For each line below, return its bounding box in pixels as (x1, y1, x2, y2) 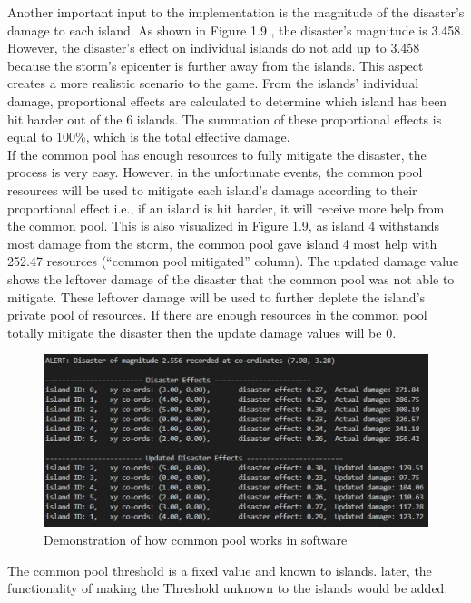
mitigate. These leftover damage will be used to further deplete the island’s (7, 287, 426, 306)
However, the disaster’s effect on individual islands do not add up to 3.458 (7, 38, 420, 57)
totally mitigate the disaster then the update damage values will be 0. (7, 322, 397, 341)
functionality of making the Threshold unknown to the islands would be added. (7, 578, 448, 598)
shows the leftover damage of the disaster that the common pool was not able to (7, 269, 455, 288)
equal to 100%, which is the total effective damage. (7, 127, 290, 146)
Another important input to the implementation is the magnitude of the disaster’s (7, 3, 465, 21)
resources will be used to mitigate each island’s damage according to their (7, 180, 417, 199)
